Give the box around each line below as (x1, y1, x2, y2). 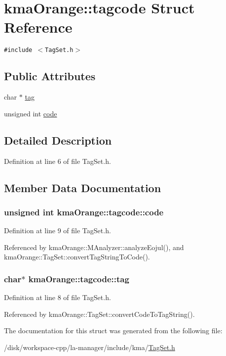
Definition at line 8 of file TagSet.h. (4, 292, 111, 303)
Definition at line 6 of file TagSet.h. (4, 155, 111, 166)
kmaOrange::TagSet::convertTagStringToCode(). (4, 252, 150, 262)
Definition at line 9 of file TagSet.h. (4, 225, 111, 236)
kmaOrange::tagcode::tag (28, 272, 129, 285)
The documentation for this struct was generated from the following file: (4, 325, 223, 336)
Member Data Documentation (4, 180, 161, 195)
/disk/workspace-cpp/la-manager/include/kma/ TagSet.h (4, 342, 175, 352)
